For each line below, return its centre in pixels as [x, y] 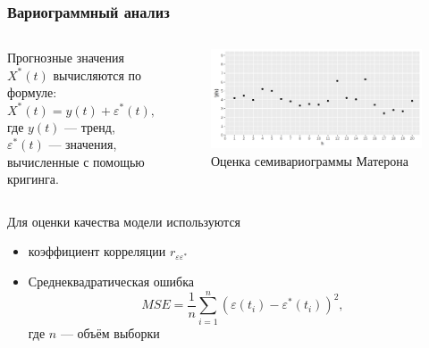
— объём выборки [110, 332]
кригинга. [33, 179]
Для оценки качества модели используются [124, 221]
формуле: [32, 92]
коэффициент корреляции [97, 251]
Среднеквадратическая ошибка [111, 282]
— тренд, [90, 126]
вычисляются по [97, 75]
